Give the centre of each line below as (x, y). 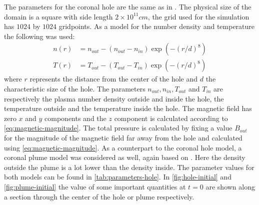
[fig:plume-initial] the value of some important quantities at (95, 186)
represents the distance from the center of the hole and (114, 79)
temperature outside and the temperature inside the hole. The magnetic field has (128, 108)
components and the (75, 118)
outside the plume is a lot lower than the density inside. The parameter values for (129, 167)
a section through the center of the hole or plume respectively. (99, 196)
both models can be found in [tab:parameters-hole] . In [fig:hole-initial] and (118, 177)
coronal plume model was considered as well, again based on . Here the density (125, 157)
